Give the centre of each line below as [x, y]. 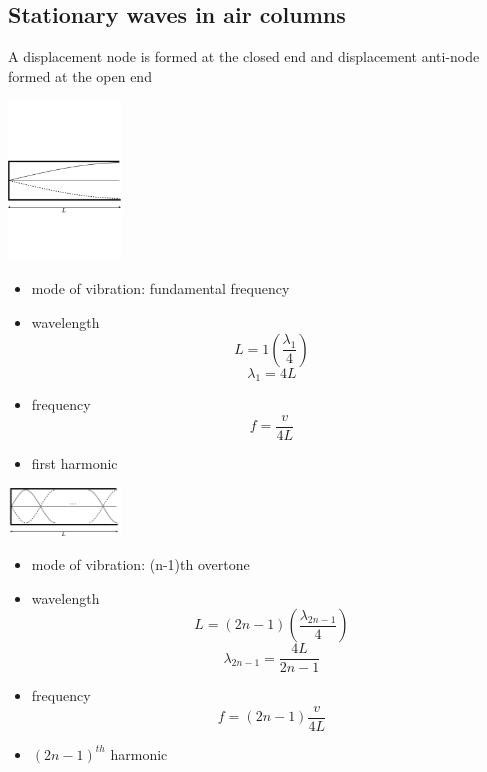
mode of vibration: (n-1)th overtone [140, 563]
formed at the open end [80, 75]
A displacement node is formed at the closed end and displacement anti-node [244, 56]
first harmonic [74, 462]
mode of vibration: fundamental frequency [160, 288]
